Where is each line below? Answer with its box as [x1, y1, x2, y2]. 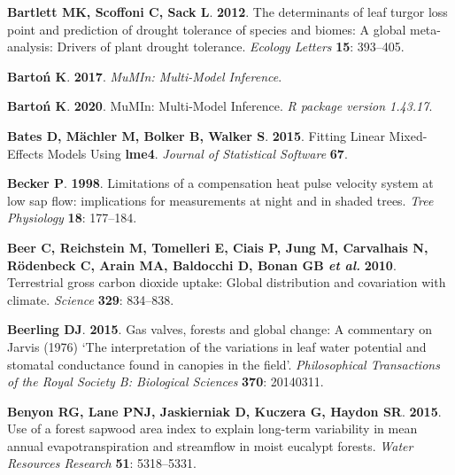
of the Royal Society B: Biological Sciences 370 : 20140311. [7, 372, 324, 391]
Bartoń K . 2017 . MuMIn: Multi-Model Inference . [7, 66, 282, 85]
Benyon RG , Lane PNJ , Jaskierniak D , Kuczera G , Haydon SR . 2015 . [7, 401, 442, 420]
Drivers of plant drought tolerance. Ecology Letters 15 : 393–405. [57, 37, 405, 56]
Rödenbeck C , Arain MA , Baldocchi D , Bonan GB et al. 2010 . [7, 255, 397, 274]
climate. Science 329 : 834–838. [7, 290, 174, 308]
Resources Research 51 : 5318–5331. [7, 454, 197, 472]
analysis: [7, 37, 53, 56]
